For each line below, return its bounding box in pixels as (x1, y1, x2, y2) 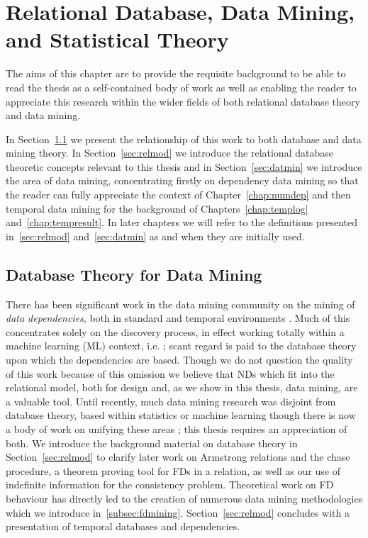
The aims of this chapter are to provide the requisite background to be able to (6, 66, 346, 81)
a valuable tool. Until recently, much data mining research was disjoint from (6, 393, 336, 408)
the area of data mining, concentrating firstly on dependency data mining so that (6, 173, 359, 188)
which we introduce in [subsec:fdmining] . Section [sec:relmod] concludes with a (6, 505, 350, 520)
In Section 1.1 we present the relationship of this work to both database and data (6, 131, 362, 146)
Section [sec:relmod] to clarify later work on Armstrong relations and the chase (6, 449, 350, 464)
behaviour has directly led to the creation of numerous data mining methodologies (6, 491, 363, 505)
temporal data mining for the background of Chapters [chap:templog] (6, 201, 308, 215)
